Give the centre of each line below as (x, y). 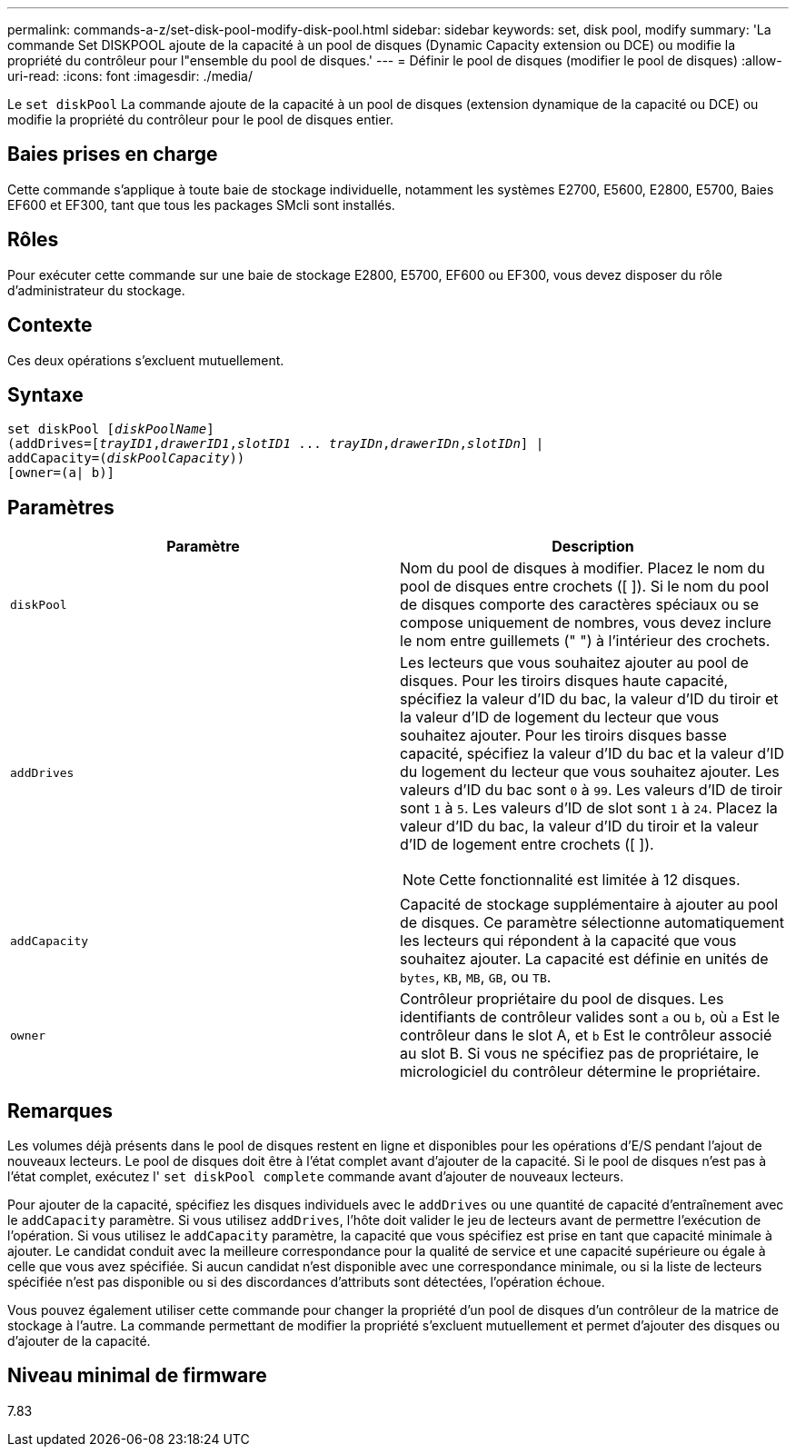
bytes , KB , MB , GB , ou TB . (476, 977)
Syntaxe (45, 394)
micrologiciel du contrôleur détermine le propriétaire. (580, 1072)
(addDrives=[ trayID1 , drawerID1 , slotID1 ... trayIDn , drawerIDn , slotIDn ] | (276, 444)
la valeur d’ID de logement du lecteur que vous (560, 717)
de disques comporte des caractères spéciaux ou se (580, 605)
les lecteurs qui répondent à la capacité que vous (568, 941)
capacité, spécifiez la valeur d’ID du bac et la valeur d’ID (592, 754)
